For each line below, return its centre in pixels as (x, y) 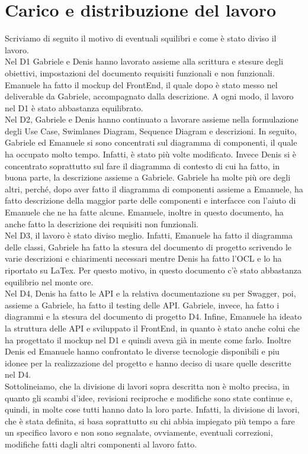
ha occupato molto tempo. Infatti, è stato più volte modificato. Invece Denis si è (150, 154)
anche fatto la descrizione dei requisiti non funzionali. (102, 223)
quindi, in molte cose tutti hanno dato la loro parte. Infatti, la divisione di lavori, (152, 409)
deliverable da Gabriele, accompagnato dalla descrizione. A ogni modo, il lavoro (149, 96)
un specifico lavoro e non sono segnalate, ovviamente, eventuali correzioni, (139, 432)
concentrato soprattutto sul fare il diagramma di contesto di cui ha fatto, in (142, 165)
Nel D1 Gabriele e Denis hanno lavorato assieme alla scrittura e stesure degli (144, 61)
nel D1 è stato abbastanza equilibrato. (74, 107)
